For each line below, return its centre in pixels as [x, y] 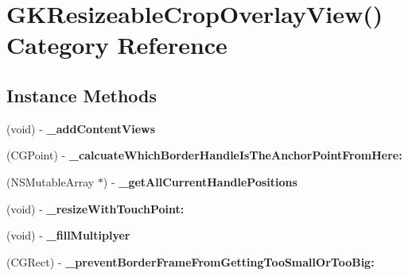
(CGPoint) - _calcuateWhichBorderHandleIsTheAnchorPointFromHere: [204, 155]
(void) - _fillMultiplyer [68, 235]
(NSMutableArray [51, 181]
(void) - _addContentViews [81, 128]
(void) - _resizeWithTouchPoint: [95, 208]
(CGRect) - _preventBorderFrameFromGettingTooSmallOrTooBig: [190, 261]
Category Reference [117, 45]
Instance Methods [82, 95]
